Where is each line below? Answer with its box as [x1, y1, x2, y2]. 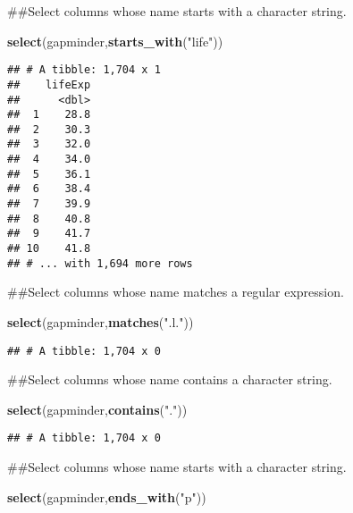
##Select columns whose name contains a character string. [7, 370, 332, 389]
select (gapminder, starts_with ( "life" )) [7, 31, 223, 50]
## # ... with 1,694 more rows [7, 256, 193, 270]
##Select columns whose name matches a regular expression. [7, 282, 344, 301]
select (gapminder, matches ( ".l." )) [7, 312, 194, 331]
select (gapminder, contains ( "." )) [7, 399, 188, 418]
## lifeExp [7, 78, 91, 91]
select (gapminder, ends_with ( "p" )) [7, 487, 206, 506]
